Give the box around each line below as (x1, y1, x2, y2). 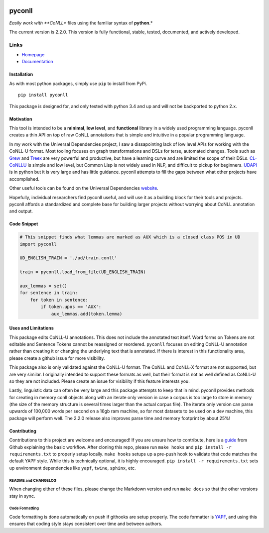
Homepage (21, 52, 45, 58)
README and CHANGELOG (9, 478, 57, 483)
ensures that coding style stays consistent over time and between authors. (9, 521, 163, 527)
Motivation (9, 116, 32, 122)
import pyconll (19, 241, 57, 247)
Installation (9, 71, 33, 77)
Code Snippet (9, 221, 38, 227)
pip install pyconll (18, 92, 68, 98)
